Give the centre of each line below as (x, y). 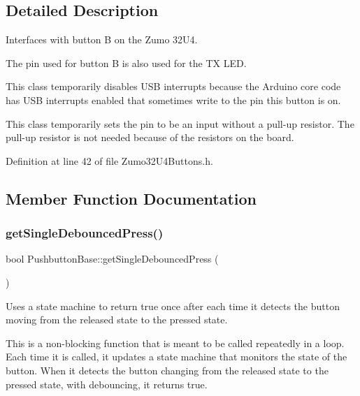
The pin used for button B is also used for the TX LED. (126, 63)
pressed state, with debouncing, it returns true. (107, 384)
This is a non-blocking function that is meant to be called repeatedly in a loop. (175, 343)
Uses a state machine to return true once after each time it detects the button (173, 306)
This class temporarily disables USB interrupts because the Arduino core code (173, 86)
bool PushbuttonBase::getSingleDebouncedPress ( (112, 259)
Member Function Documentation (131, 198)
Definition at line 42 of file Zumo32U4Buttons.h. (109, 160)
